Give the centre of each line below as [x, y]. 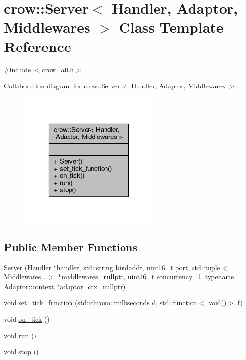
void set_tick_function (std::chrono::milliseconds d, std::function [101, 302]
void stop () [21, 351]
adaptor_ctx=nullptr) [93, 286]
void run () [20, 335]
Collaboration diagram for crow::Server [62, 86]
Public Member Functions [70, 247]
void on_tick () [27, 318]
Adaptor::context [29, 286]
